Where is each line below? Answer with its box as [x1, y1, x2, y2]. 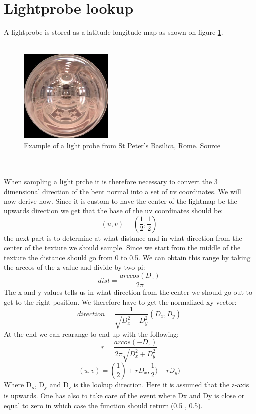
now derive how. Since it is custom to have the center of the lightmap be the [4, 196, 237, 206]
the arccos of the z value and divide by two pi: [4, 262, 145, 272]
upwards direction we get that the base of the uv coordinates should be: [4, 206, 223, 216]
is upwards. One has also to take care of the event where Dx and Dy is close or [4, 390, 245, 400]
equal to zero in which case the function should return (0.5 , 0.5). [4, 400, 203, 410]
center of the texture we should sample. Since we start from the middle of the [4, 242, 241, 253]
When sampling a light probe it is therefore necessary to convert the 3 [4, 176, 218, 187]
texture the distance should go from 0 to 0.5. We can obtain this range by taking [4, 252, 251, 262]
